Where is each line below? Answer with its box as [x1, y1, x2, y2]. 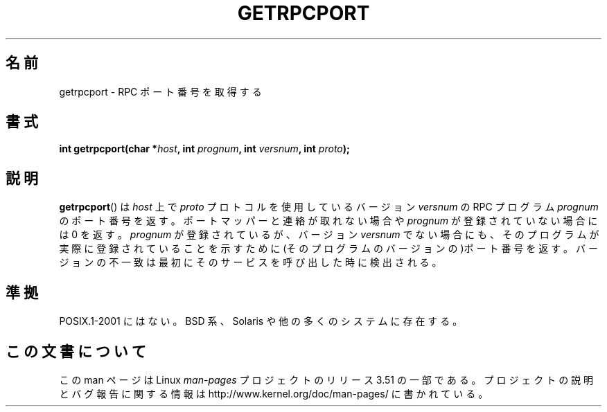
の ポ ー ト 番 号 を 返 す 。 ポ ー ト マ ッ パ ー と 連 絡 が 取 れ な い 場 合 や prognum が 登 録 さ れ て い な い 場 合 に [59, 215, 598, 227]
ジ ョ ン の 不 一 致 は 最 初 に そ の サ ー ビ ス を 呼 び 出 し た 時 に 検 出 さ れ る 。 [59, 256, 442, 269]
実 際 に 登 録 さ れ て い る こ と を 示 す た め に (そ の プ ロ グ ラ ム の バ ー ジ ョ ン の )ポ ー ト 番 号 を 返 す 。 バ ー [59, 242, 598, 255]
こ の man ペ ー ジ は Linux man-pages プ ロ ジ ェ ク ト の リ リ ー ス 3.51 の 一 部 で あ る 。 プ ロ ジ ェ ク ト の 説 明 [59, 373, 594, 386]
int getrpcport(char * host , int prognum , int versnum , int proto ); [59, 143, 350, 155]
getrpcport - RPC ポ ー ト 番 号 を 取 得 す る [59, 85, 262, 98]
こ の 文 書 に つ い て [6, 342, 146, 360]
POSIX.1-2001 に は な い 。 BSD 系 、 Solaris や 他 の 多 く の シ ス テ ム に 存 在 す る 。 [59, 315, 463, 328]
